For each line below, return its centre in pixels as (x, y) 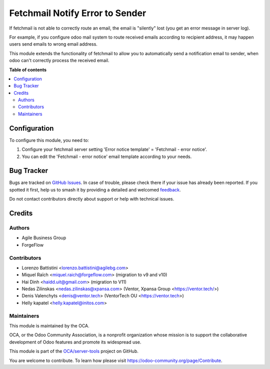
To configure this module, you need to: (49, 140)
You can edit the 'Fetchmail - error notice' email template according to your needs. (107, 156)
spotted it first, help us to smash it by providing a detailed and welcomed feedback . (95, 190)
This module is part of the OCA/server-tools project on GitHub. (74, 351)
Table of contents (28, 70)
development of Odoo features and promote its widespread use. (75, 342)
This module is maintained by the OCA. (49, 326)
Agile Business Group (44, 238)
